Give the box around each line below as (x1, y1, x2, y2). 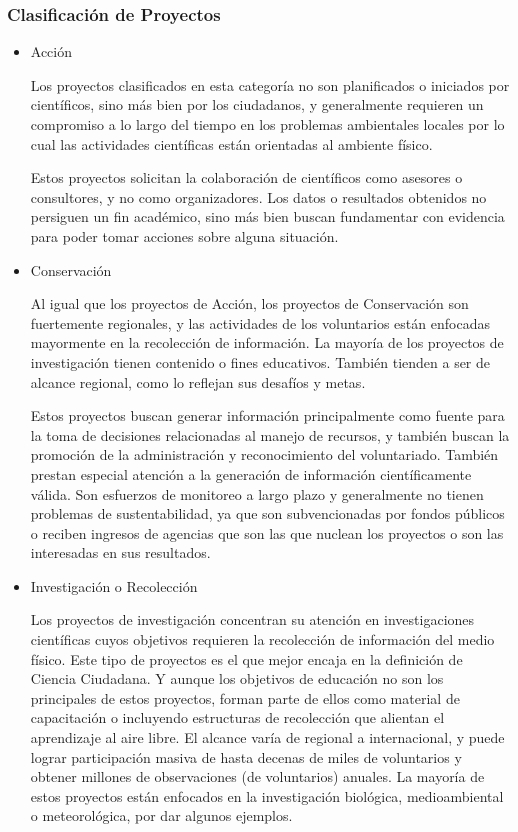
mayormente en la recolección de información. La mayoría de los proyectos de (30, 332, 504, 353)
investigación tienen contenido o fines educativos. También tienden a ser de (30, 351, 491, 372)
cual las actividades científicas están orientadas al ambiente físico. (30, 133, 433, 154)
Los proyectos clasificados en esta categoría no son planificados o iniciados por (30, 74, 510, 95)
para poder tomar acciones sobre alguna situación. (30, 225, 339, 246)
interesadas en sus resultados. (30, 542, 211, 563)
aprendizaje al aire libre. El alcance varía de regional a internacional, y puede (30, 727, 505, 748)
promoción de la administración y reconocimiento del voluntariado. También (30, 444, 499, 465)
